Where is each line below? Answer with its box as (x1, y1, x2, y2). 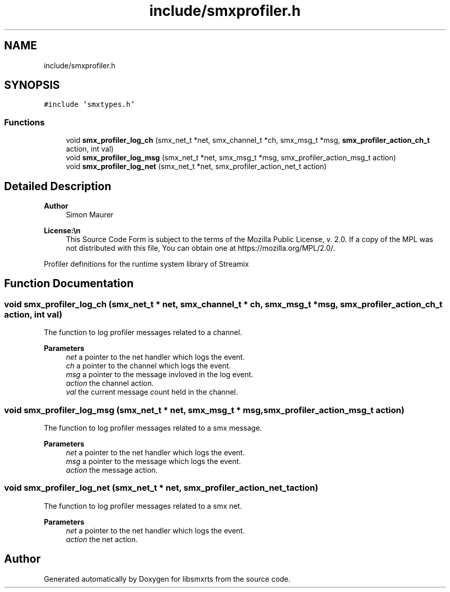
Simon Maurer (66, 210, 114, 219)
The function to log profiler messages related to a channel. (44, 328, 242, 337)
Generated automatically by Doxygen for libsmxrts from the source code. (44, 574, 291, 583)
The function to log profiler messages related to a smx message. (44, 423, 262, 432)
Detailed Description (4, 179, 111, 193)
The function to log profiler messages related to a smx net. (44, 501, 242, 510)
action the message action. (66, 466, 158, 474)
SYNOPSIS (4, 79, 60, 92)
